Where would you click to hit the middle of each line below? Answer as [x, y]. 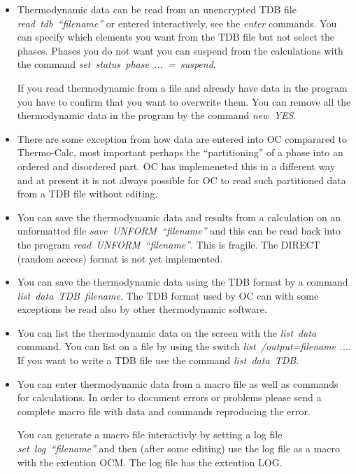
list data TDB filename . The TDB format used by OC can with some [168, 295]
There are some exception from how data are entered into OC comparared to [182, 138]
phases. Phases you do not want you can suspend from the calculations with [180, 50]
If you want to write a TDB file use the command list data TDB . [158, 360]
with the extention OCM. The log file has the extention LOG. [150, 462]
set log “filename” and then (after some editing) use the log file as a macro [179, 448]
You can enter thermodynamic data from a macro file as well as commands [178, 383]
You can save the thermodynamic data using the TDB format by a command [183, 282]
